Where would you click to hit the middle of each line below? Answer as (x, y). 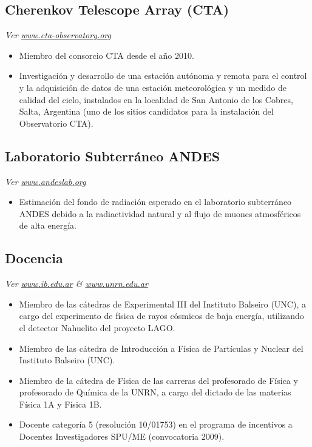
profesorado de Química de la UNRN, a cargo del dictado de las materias (155, 392)
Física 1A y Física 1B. (60, 404)
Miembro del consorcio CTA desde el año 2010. (107, 55)
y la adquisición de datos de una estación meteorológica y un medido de (153, 87)
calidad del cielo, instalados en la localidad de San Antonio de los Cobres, (156, 99)
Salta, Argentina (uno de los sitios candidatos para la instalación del (146, 111)
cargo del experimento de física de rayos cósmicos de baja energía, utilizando (161, 316)
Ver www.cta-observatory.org (58, 35)
